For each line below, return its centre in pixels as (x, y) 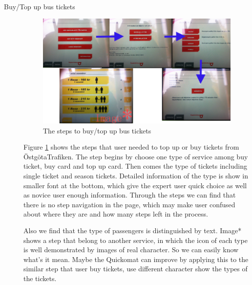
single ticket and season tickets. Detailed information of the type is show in (136, 175)
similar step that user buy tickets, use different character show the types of (136, 269)
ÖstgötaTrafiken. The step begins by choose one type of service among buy (136, 156)
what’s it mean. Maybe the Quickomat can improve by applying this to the (136, 259)
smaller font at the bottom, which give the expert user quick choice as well (135, 185)
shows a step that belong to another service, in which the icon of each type (136, 240)
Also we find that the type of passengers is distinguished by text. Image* (133, 230)
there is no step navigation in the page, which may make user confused (129, 204)
